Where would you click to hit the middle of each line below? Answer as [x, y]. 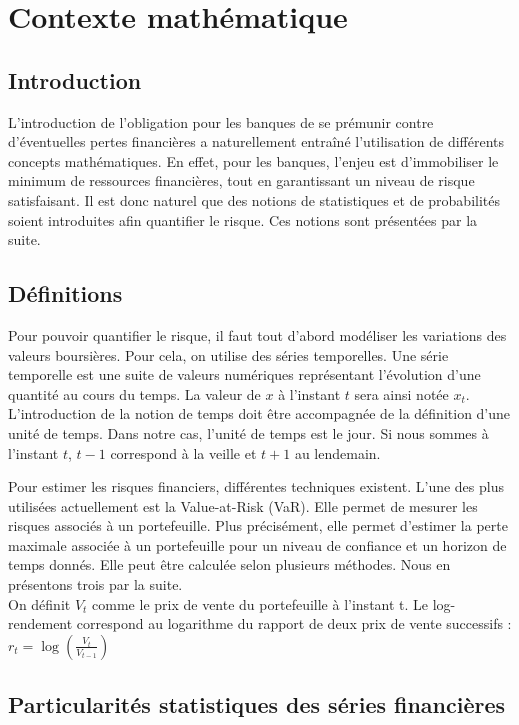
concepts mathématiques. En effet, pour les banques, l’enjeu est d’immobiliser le [253, 160]
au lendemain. [337, 452]
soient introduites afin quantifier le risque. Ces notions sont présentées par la [243, 219]
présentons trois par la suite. [95, 584]
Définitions [65, 293]
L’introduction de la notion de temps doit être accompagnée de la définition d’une [259, 413]
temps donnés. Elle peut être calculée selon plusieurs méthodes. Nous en [229, 564]
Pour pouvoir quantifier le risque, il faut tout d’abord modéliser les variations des [257, 334]
